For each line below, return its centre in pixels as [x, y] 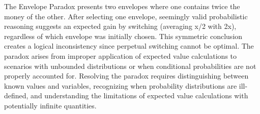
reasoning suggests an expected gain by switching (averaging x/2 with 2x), [120, 26]
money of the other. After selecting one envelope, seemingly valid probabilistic [126, 16]
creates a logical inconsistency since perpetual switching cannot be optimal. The [129, 46]
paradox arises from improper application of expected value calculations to [121, 55]
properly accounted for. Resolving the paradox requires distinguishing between [126, 76]
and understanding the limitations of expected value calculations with [139, 96]
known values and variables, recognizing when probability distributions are [121, 85]
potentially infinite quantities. [50, 105]
